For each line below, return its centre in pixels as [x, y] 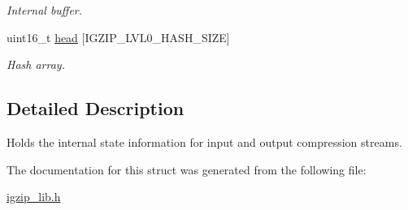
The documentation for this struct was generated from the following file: [187, 169]
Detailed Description [95, 108]
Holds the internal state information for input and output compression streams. [204, 141]
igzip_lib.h [34, 197]
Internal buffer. [45, 10]
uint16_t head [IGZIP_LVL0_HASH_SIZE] [118, 37]
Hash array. [36, 64]
